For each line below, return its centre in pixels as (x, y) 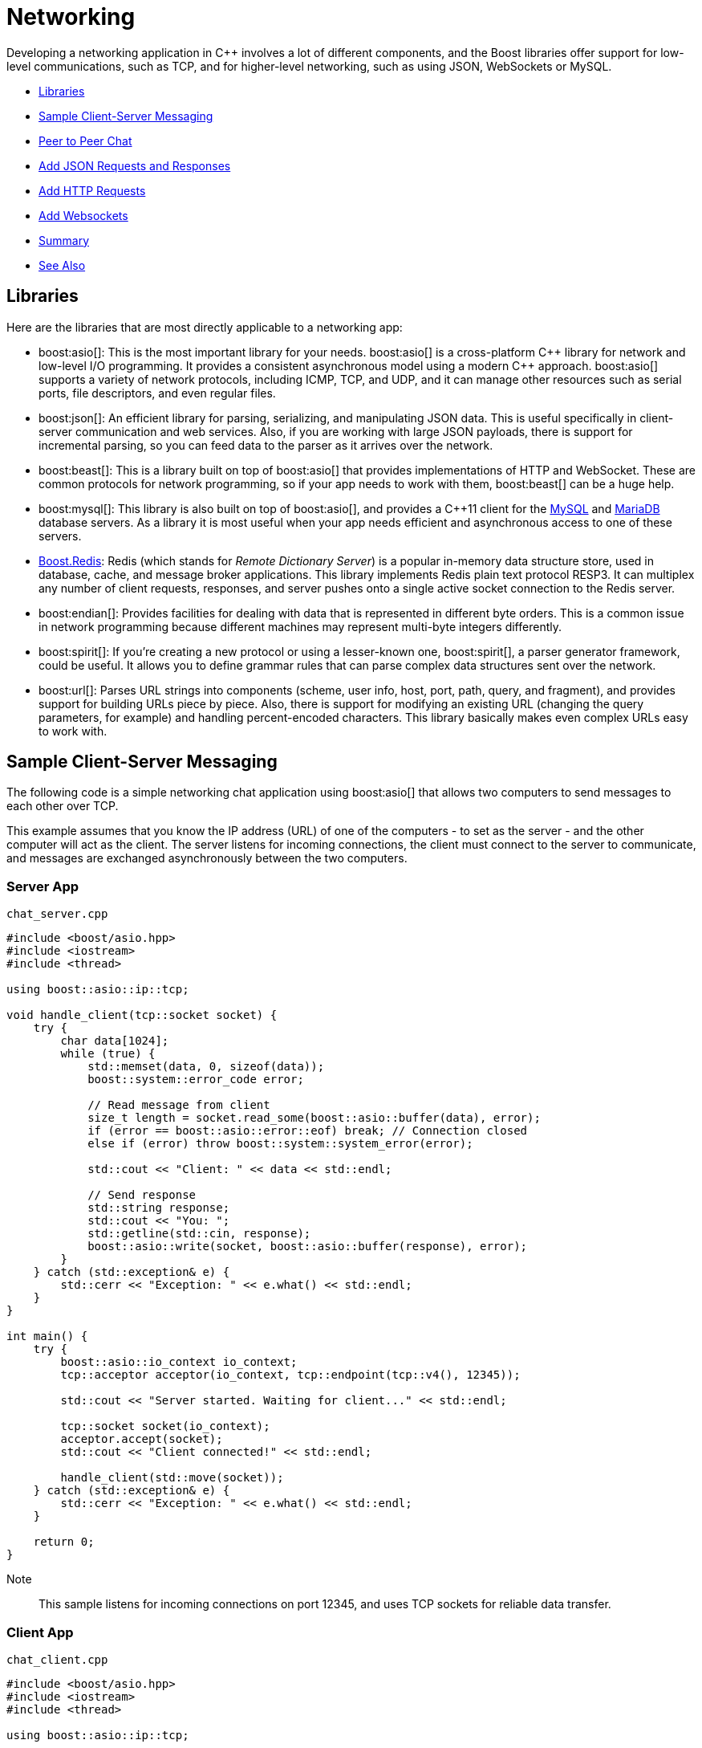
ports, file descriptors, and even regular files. (157, 393)
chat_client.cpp (57, 1659)
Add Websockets (83, 215)
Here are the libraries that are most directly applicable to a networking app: (205, 327)
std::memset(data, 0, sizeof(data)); (206, 1067)
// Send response (142, 1195)
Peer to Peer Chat (85, 141)
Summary (64, 240)
